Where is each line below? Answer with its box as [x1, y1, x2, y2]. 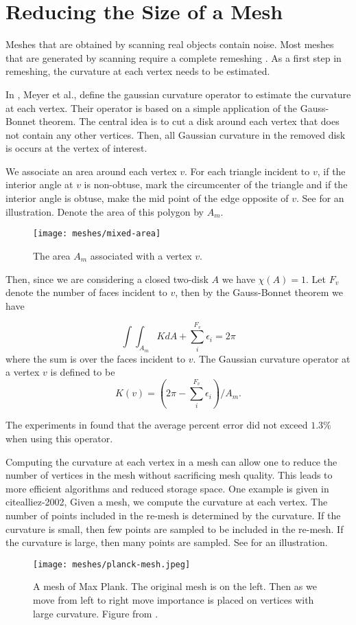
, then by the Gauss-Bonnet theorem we [175, 285, 343, 299]
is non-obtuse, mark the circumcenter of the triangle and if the [84, 177, 348, 192]
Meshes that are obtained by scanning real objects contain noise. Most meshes [5, 37, 334, 52]
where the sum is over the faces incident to [5, 351, 185, 365]
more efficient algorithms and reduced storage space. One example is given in [5, 481, 329, 495]
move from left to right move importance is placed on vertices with [33, 592, 314, 606]
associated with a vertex [90, 248, 192, 262]
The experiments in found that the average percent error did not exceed [5, 418, 308, 432]
